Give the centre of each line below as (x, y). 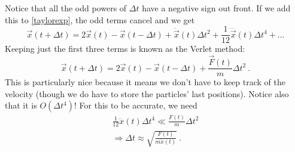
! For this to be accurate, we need (136, 105)
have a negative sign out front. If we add (216, 8)
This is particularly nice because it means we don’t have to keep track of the (145, 82)
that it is (21, 105)
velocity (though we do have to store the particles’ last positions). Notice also (147, 93)
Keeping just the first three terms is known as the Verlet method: (125, 49)
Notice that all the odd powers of (66, 8)
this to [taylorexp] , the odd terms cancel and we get (100, 19)
